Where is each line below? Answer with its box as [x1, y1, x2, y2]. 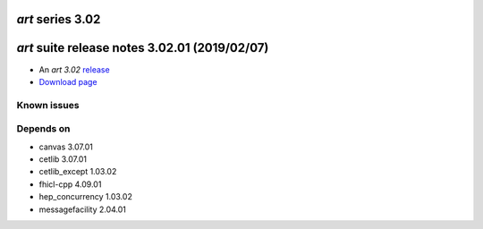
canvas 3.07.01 [38, 141, 93, 152]
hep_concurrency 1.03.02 [38, 191, 133, 202]
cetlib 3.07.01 [38, 154, 87, 165]
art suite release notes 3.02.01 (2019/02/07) [16, 40, 269, 55]
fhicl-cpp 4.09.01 [38, 179, 102, 190]
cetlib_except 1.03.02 [38, 166, 117, 177]
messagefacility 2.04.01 [38, 204, 127, 215]
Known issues [16, 98, 80, 111]
